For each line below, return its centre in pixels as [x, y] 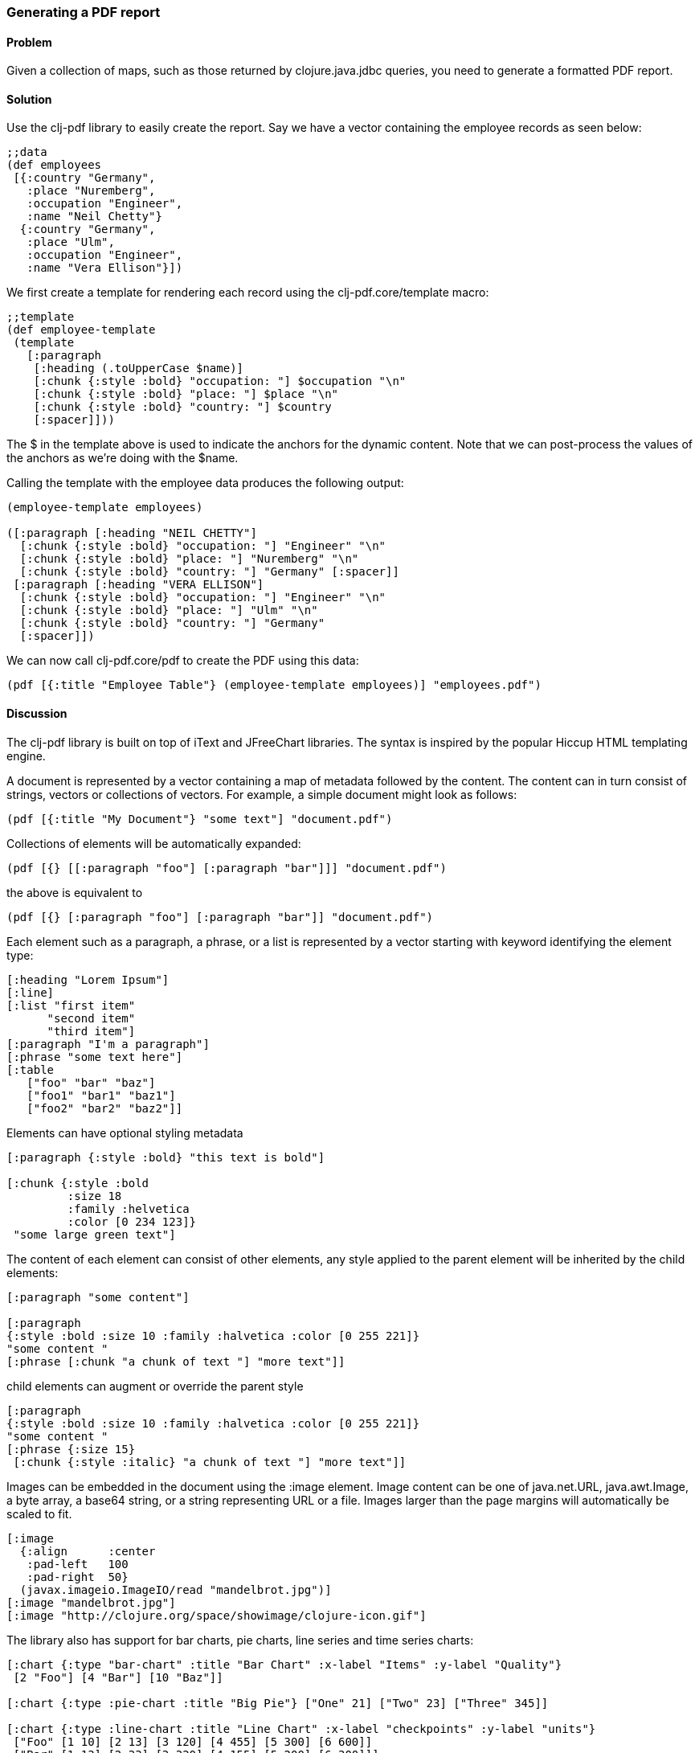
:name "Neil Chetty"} [94, 217]
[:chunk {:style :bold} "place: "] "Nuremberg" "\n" [189, 559]
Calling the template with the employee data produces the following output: [205, 483]
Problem [29, 42]
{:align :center [88, 1551]
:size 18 [94, 1196]
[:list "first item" [71, 1005]
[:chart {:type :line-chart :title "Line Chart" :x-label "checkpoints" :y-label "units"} [301, 1728]
